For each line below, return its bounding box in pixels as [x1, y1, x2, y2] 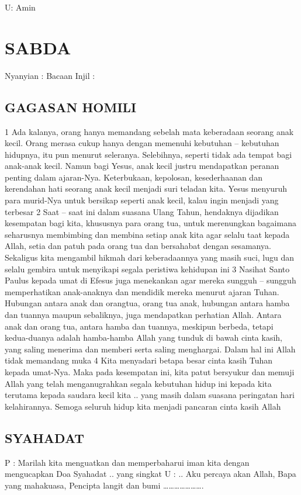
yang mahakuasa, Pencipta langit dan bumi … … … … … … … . [5, 479, 204, 491]
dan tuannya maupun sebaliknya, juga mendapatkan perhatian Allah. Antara [5, 309, 282, 321]
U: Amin [5, 1, 36, 13]
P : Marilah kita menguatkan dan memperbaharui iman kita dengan [5, 456, 250, 468]
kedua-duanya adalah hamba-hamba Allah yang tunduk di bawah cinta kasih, [5, 331, 282, 344]
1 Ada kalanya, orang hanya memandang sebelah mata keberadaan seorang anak [5, 125, 294, 137]
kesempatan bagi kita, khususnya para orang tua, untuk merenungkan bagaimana [5, 217, 296, 229]
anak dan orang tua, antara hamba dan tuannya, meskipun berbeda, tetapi [5, 320, 274, 332]
